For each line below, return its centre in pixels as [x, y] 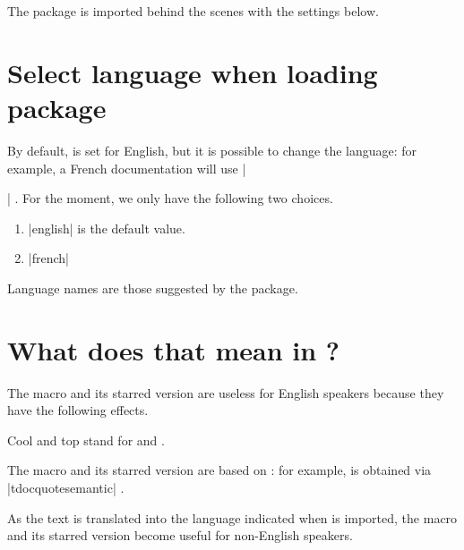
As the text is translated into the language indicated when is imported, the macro [232, 517]
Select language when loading [193, 72]
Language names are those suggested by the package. [153, 288]
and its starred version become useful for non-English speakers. [180, 535]
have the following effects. [78, 410]
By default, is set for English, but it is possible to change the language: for [212, 150]
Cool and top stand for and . [86, 440]
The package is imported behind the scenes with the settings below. [193, 11]
